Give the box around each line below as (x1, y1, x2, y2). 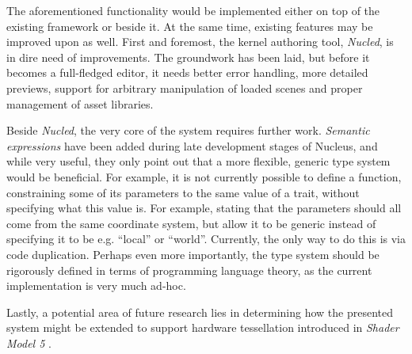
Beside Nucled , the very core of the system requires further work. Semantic (6, 122, 370, 139)
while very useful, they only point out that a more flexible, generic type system (6, 153, 391, 169)
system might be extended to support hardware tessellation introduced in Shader (6, 319, 399, 336)
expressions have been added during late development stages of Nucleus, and (6, 137, 378, 154)
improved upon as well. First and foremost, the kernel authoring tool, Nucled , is (6, 33, 394, 50)
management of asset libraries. (6, 95, 154, 112)
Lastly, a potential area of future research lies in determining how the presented (6, 303, 394, 320)
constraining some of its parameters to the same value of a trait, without (6, 184, 360, 200)
